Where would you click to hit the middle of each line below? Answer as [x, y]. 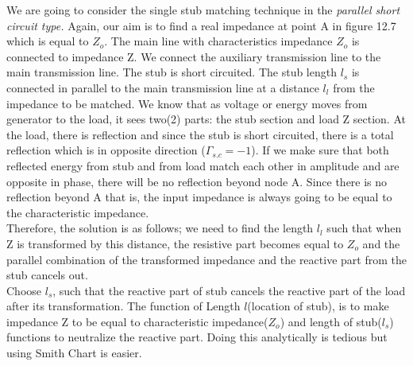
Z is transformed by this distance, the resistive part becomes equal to [175, 243]
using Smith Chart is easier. [74, 353]
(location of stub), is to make [318, 306]
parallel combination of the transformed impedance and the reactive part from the [206, 259]
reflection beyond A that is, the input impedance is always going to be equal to [199, 197]
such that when [364, 228]
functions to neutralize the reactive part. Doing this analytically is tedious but [197, 337]
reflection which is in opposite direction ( [106, 150]
